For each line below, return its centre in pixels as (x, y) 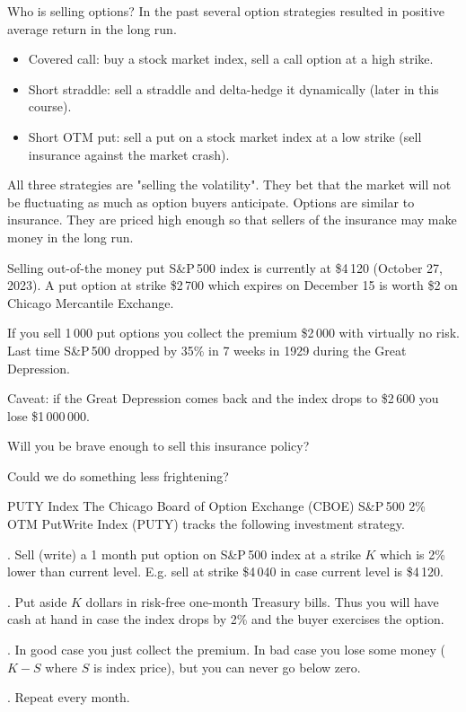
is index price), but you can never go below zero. (227, 667)
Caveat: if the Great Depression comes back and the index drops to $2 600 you (223, 398)
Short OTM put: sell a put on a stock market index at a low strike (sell (225, 136)
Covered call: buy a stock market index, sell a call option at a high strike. (231, 59)
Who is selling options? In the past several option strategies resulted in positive (226, 11)
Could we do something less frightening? (118, 475)
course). (50, 106)
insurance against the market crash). (129, 154)
